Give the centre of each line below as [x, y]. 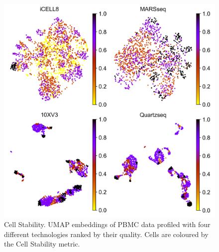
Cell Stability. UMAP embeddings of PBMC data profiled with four [107, 224]
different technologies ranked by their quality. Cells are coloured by [106, 234]
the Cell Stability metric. [42, 244]
